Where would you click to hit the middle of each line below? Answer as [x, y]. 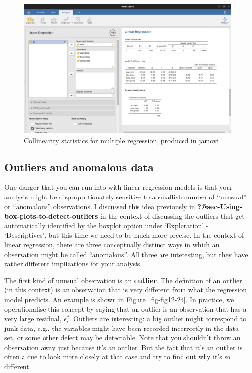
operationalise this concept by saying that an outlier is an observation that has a [126, 309]
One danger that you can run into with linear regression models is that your [119, 187]
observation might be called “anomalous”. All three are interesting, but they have [126, 254]
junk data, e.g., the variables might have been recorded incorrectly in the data [122, 328]
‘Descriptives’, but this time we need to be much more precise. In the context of [124, 235]
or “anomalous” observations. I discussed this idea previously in [100, 206]
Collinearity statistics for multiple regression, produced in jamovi [122, 140]
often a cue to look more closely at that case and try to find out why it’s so [117, 357]
